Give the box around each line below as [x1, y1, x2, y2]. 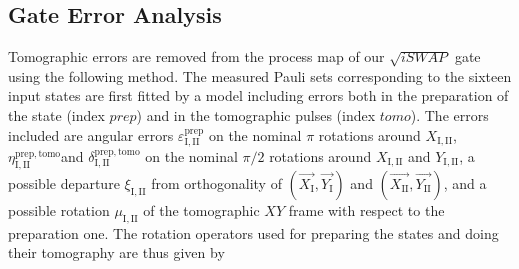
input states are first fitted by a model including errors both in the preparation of [8, 85, 509, 106]
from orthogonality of [151, 172, 282, 193]
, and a [443, 172, 487, 193]
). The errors [410, 104, 489, 125]
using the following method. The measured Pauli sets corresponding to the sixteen [8, 65, 512, 86]
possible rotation [8, 199, 110, 220]
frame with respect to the [288, 199, 445, 220]
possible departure [8, 172, 120, 193]
